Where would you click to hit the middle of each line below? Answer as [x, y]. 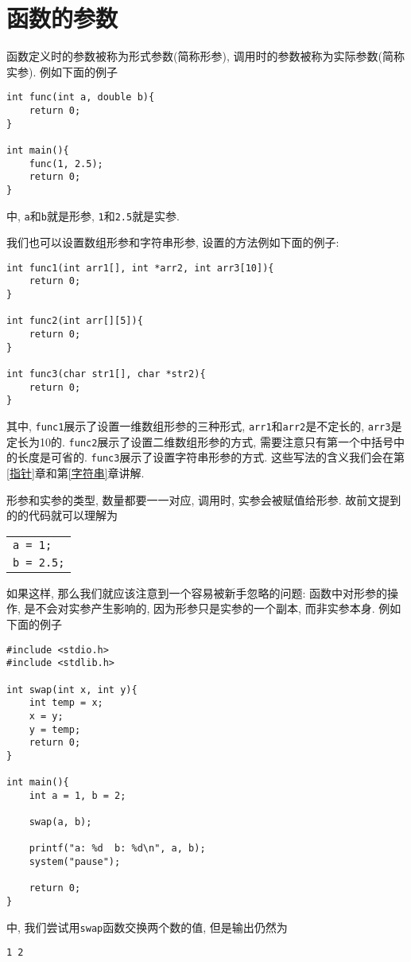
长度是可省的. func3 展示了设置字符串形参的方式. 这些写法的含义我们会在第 [211, 457]
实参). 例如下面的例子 [62, 71]
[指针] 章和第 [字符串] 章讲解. [76, 473]
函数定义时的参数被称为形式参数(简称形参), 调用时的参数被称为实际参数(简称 [205, 56]
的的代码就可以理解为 [62, 515]
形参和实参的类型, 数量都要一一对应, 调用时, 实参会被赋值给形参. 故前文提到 [204, 499]
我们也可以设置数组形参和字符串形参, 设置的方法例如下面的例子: [173, 242]
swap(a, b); [60, 822]
